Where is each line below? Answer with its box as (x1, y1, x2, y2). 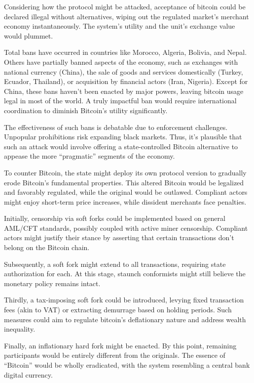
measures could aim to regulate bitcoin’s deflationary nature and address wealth (4, 314, 246, 324)
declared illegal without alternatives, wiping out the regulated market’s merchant (4, 11, 249, 21)
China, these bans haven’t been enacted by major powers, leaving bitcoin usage (4, 85, 244, 96)
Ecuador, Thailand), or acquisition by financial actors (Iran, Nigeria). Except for (4, 76, 248, 86)
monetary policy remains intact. (4, 278, 101, 288)
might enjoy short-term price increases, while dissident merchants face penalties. (4, 196, 247, 207)
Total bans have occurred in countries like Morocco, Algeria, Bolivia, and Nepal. (4, 47, 247, 57)
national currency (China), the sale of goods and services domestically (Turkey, (4, 66, 243, 77)
